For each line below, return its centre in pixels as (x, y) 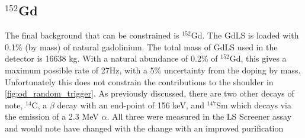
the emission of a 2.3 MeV (52, 116)
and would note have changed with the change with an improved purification (144, 128)
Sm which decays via (254, 105)
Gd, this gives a (258, 58)
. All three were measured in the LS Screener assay (199, 116)
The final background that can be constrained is (92, 35)
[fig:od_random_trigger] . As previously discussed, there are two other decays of (150, 93)
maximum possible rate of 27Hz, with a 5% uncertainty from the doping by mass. (153, 70)
